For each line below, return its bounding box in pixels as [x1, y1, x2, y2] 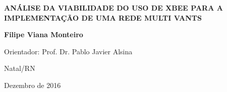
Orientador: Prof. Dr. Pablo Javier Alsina [4, 46, 133, 56]
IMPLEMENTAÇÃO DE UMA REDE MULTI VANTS [4, 12, 202, 23]
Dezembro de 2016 [4, 79, 61, 90]
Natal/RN [4, 63, 35, 73]
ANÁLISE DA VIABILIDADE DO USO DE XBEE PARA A [4, 3, 223, 13]
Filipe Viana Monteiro [4, 29, 83, 40]
